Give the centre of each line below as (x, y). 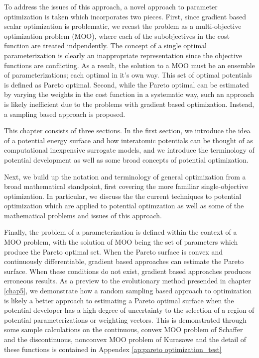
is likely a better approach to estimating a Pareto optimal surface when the (119, 300)
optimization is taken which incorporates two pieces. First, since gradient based (125, 16)
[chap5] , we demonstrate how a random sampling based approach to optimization (128, 291)
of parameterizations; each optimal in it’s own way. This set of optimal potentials (128, 75)
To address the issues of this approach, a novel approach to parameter (111, 6)
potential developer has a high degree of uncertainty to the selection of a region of (129, 310)
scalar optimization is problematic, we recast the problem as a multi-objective (123, 26)
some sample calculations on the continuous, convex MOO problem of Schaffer (124, 329)
